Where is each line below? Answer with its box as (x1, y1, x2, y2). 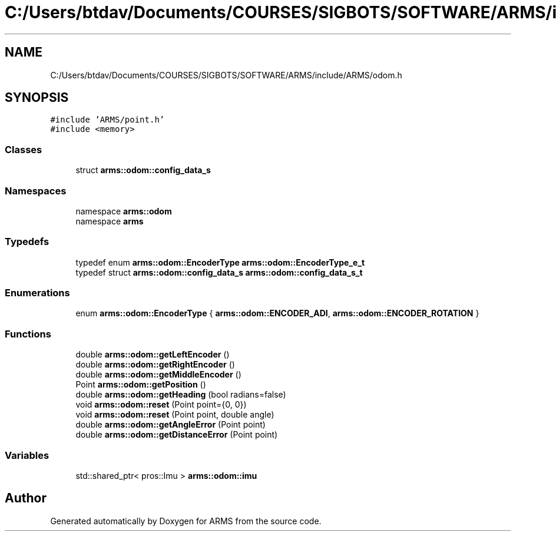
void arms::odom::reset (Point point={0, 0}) (75, 399, 247, 410)
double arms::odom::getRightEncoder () (75, 359, 235, 370)
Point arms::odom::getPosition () (75, 379, 206, 390)
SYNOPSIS (5, 90, 69, 105)
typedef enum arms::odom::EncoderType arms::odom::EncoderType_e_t (75, 257, 365, 267)
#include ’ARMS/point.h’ (50, 115, 165, 125)
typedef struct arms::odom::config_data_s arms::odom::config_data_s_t (75, 267, 363, 277)
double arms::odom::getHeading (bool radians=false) (75, 389, 286, 400)
